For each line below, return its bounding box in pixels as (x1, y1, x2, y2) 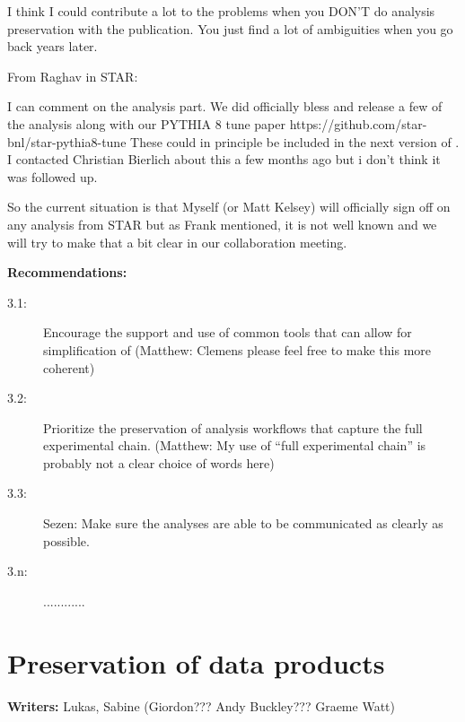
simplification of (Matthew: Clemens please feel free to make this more (43, 340, 431, 359)
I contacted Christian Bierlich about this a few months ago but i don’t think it (7, 150, 441, 169)
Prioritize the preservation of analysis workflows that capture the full (43, 418, 423, 437)
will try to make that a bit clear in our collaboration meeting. (7, 232, 347, 251)
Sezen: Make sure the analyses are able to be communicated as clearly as (43, 514, 443, 533)
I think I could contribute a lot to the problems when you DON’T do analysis (7, 2, 435, 20)
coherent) (43, 358, 95, 377)
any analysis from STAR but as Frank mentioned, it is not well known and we (7, 214, 437, 233)
